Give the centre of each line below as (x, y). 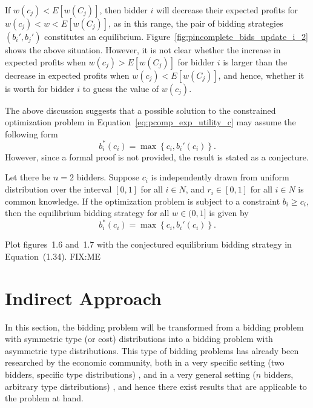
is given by (229, 213)
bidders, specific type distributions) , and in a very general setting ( (130, 374)
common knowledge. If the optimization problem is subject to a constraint (143, 201)
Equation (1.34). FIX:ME (53, 256)
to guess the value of (121, 88)
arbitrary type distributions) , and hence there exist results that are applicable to (156, 386)
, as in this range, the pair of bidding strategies (196, 23)
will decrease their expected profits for (227, 10)
